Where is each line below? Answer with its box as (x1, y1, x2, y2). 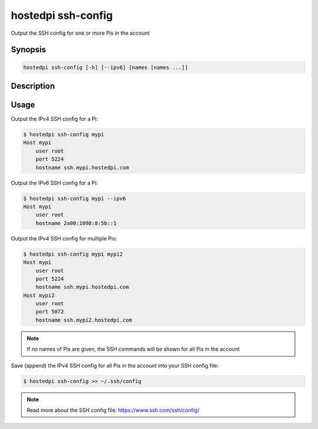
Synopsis (11, 45, 47, 55)
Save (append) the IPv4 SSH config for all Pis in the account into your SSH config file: (11, 362, 219, 369)
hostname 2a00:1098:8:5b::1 (35, 220, 117, 226)
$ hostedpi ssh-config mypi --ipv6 (23, 195, 126, 202)
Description (11, 81, 55, 91)
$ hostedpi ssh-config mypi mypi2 (23, 250, 123, 258)
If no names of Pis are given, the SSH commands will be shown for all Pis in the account (26, 345, 240, 353)
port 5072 (35, 308, 64, 315)
